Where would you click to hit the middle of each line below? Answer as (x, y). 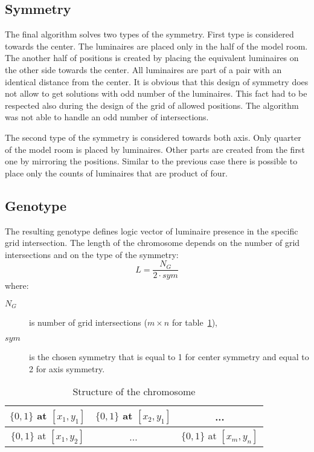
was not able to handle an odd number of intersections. (107, 117)
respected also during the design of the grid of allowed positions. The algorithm (152, 105)
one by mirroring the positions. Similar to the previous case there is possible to (151, 161)
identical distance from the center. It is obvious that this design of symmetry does (157, 81)
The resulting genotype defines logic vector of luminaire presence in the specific (152, 231)
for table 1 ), (195, 322)
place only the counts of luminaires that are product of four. (117, 173)
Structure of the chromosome (134, 392)
